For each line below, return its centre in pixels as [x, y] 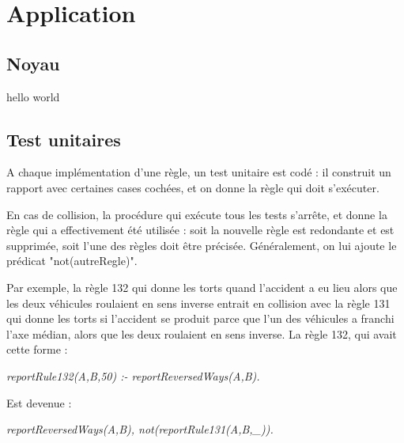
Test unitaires [64, 139]
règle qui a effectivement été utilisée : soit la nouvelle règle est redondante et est [200, 230]
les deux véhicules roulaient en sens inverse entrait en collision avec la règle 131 [198, 303]
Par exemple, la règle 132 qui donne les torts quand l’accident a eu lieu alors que [202, 287]
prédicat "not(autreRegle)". [72, 261]
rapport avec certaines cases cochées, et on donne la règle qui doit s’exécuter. [193, 187]
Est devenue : [39, 402]
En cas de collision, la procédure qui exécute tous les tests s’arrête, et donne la [197, 214]
